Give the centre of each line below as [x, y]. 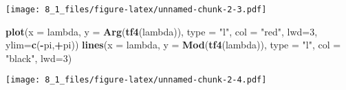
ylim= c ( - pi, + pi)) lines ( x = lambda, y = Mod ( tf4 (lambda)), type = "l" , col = [173, 45]
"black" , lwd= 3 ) [39, 58]
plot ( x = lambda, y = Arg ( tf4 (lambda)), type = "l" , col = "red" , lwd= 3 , [162, 31]
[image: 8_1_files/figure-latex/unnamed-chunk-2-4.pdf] [136, 80]
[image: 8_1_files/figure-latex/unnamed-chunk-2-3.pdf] [136, 10]
